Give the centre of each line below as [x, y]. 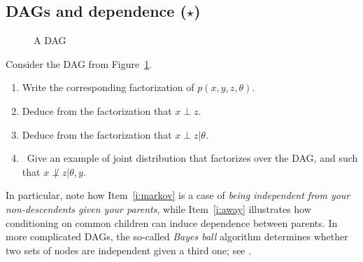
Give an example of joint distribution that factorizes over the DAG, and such [192, 158]
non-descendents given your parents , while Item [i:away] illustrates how [158, 208]
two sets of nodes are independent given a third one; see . [129, 250]
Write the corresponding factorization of [108, 87]
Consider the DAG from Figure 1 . [79, 63]
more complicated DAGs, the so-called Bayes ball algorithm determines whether [177, 236]
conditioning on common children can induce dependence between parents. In [172, 222]
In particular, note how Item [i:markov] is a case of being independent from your [178, 195]
